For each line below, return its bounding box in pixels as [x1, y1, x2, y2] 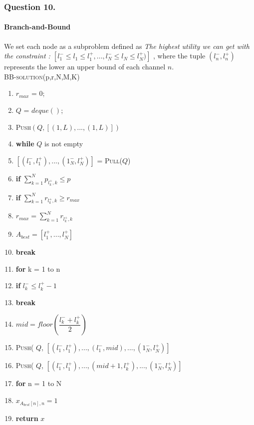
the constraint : [4, 50, 50, 61]
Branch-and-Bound [4, 21, 71, 32]
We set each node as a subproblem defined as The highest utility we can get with [4, 40, 250, 51]
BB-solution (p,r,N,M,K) [4, 71, 80, 81]
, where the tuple [153, 50, 206, 61]
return [15, 413, 38, 423]
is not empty [44, 138, 83, 149]
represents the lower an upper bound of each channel [4, 61, 166, 72]
